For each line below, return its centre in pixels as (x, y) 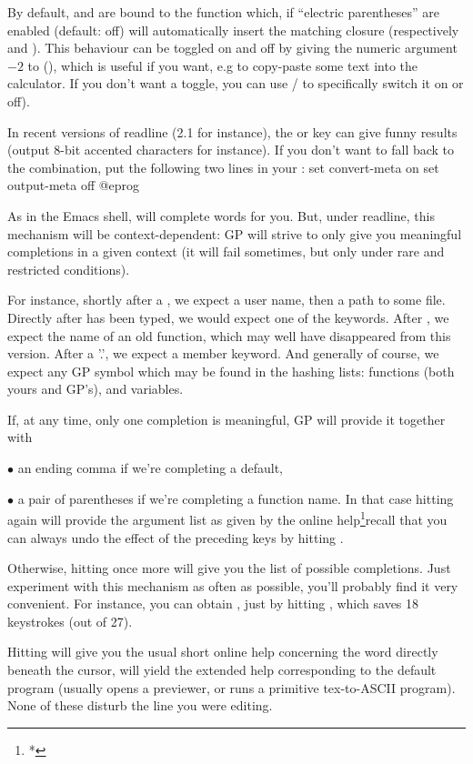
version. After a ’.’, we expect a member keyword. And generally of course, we (223, 353)
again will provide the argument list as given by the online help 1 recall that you (227, 518)
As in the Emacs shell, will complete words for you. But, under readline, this (221, 215)
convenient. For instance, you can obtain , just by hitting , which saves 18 (213, 603)
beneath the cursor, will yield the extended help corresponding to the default (222, 670)
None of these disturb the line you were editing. (140, 705)
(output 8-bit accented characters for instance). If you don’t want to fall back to (231, 150)
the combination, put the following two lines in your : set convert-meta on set (223, 167)
